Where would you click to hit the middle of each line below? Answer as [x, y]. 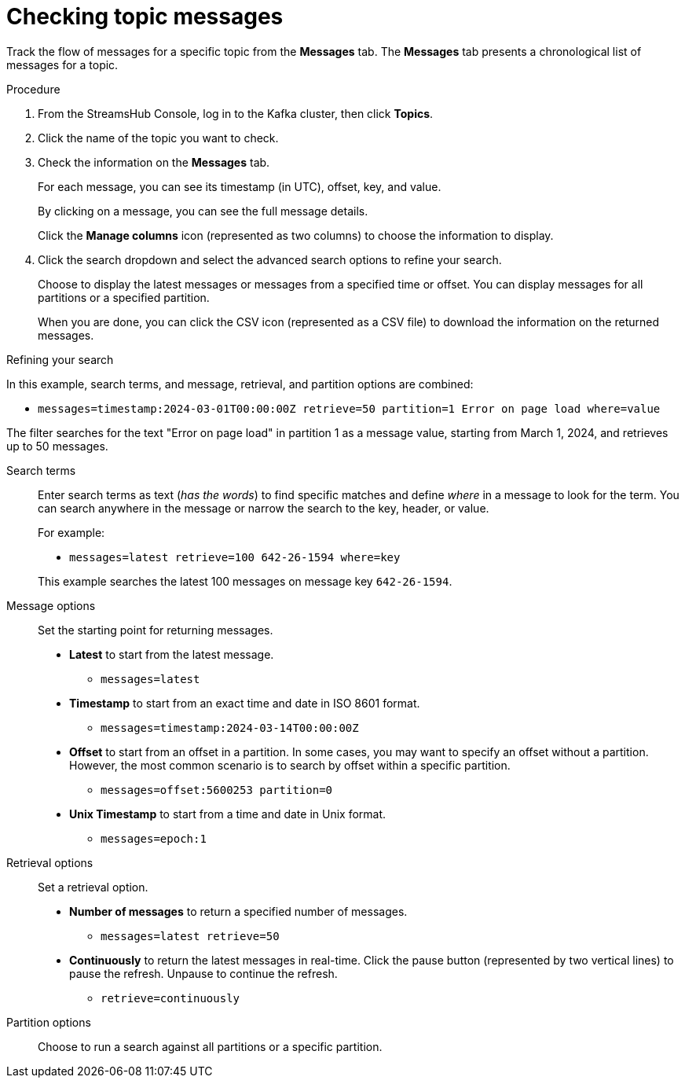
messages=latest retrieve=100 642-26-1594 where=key [235, 557]
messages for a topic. [62, 64]
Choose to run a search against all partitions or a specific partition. [210, 1046]
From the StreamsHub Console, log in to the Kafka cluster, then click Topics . [236, 113]
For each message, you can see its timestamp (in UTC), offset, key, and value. [240, 186]
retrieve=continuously [170, 998]
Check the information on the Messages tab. [154, 162]
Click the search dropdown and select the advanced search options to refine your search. [270, 259]
